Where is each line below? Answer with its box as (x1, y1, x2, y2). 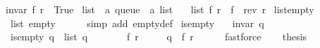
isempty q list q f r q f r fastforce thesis (10, 29, 307, 44)
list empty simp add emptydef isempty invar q (10, 15, 264, 30)
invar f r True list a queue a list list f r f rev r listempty (5, 2, 314, 16)
